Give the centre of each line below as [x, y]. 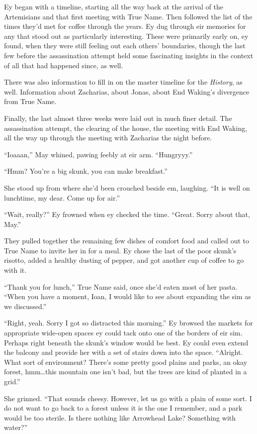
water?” [16, 427]
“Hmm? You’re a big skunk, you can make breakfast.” [86, 171]
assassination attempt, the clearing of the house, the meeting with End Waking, [126, 128]
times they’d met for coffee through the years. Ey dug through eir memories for [125, 26]
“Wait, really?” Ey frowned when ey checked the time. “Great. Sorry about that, [127, 214]
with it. [15, 270]
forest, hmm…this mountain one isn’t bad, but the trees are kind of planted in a [126, 372]
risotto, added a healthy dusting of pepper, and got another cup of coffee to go [124, 260]
